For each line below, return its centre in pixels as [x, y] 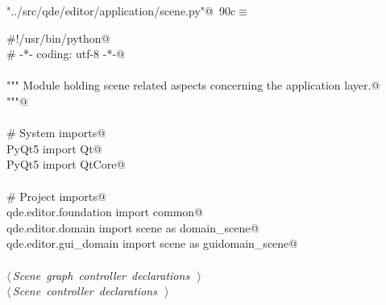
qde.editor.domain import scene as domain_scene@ [133, 227]
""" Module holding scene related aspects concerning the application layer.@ [193, 85]
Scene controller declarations [85, 291]
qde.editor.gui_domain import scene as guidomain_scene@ [152, 243]
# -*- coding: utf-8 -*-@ [66, 54]
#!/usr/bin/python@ [58, 38]
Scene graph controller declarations [101, 275]
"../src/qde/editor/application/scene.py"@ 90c [121, 10]
